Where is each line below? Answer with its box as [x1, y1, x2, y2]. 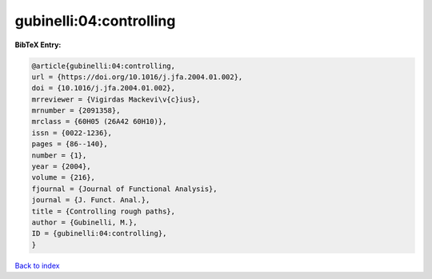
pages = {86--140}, [31, 140, 108, 149]
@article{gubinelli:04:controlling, [31, 61, 176, 70]
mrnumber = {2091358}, [31, 106, 121, 115]
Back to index [14, 261, 60, 270]
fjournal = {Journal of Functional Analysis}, [31, 184, 218, 193]
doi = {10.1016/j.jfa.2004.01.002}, [31, 84, 176, 93]
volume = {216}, [31, 173, 96, 182]
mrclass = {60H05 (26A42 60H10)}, [31, 117, 167, 126]
